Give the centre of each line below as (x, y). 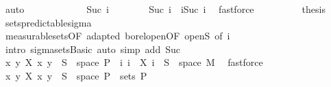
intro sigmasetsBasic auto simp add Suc (93, 49)
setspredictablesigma (48, 22)
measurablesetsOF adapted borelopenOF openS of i (118, 36)
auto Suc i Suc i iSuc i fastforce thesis (165, 9)
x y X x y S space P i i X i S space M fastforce (134, 62)
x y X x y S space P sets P (76, 75)
